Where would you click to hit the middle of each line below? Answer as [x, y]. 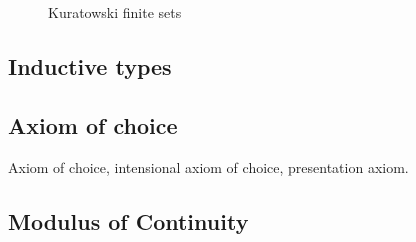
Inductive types [90, 65]
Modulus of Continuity [128, 220]
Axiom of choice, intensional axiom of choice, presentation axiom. [208, 166]
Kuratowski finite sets [115, 12]
